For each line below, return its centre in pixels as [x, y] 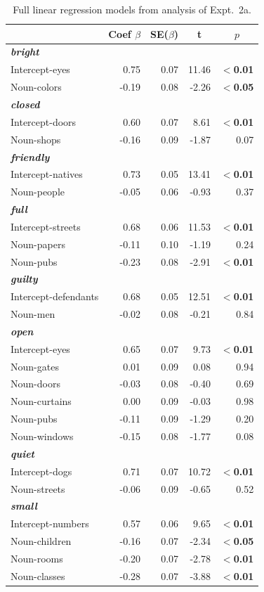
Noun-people [38, 192]
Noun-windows [42, 436]
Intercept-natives [47, 174]
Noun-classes [38, 575]
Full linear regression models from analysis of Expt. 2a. [132, 9]
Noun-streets [38, 488]
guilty [24, 279]
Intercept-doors [44, 121]
